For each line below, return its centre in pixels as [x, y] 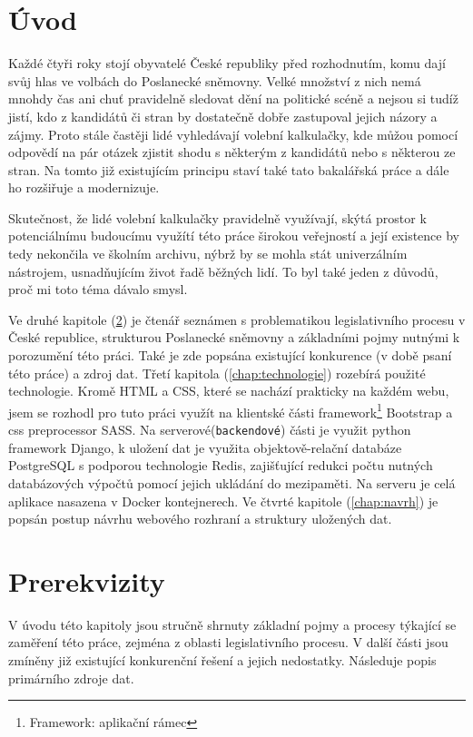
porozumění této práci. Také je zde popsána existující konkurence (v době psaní [230, 355]
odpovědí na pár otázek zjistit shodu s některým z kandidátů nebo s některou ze [232, 152]
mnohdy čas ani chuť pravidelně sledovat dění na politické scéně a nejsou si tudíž [233, 98]
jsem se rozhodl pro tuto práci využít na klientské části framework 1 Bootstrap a [231, 410]
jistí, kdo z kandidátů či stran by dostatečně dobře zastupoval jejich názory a [223, 116]
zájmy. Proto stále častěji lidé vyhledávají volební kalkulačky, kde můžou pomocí [233, 134]
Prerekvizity [87, 580]
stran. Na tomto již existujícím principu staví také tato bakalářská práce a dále [229, 169]
